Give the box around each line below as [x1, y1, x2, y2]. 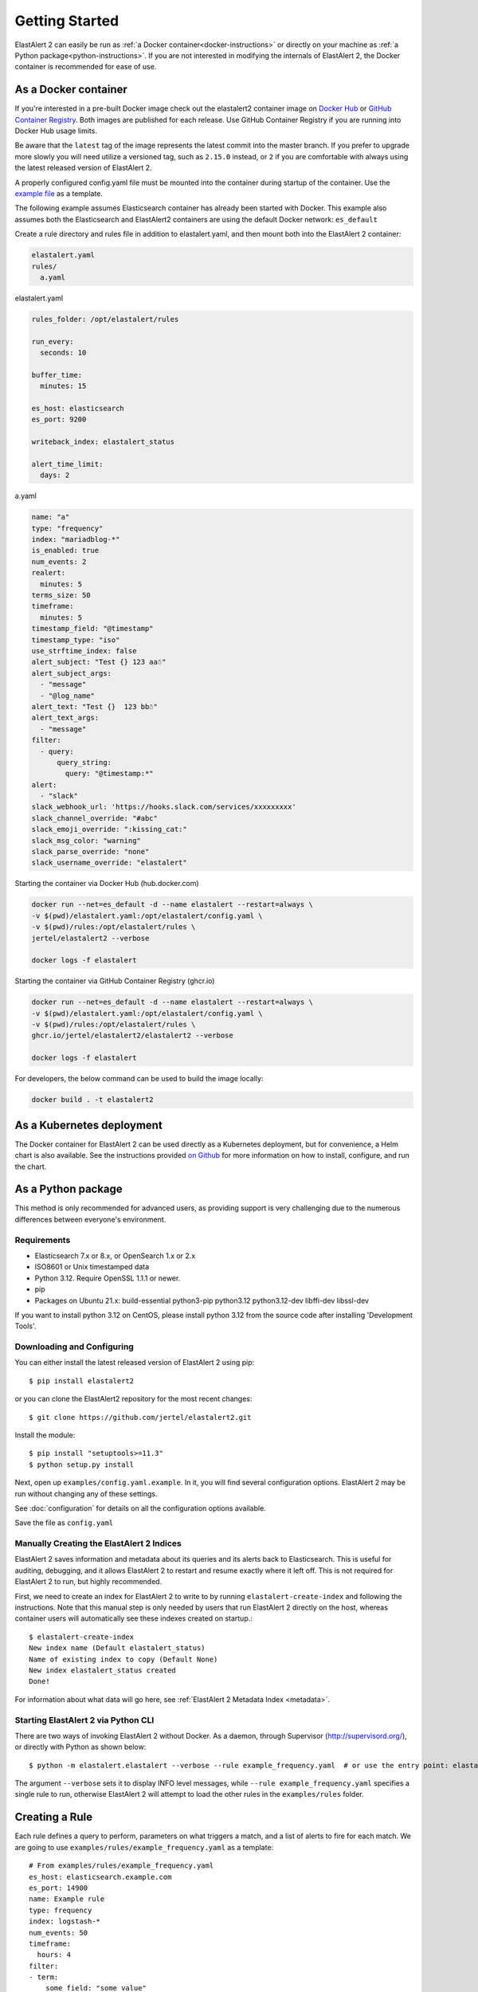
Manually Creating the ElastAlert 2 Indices [14, 1538, 182, 1549]
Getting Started [14, 12, 119, 29]
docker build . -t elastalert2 [31, 1096, 155, 1104]
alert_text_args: [31, 713, 100, 723]
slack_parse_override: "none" [31, 847, 150, 857]
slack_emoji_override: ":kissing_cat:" [31, 825, 187, 834]
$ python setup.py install [29, 1460, 135, 1469]
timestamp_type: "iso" [31, 635, 120, 645]
